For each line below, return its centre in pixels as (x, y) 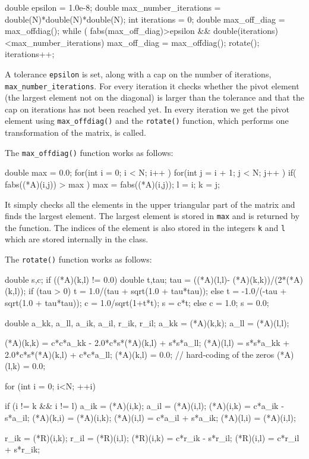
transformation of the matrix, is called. (75, 132)
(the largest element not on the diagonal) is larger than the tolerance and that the (154, 97)
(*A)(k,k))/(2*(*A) (268, 279)
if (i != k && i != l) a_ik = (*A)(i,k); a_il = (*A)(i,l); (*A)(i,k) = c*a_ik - (144, 406)
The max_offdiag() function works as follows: (89, 152)
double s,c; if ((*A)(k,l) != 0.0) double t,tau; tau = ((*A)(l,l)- (117, 279)
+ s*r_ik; (23, 449)
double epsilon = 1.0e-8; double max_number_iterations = (113, 7)
